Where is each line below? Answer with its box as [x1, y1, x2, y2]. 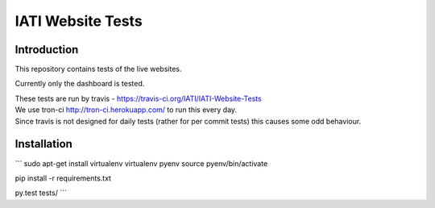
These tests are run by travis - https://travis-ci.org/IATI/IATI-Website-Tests [14, 94, 262, 103]
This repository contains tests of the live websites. [14, 64, 182, 74]
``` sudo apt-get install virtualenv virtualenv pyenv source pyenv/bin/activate [14, 158, 268, 168]
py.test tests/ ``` [14, 188, 68, 198]
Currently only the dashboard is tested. [14, 79, 145, 89]
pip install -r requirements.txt [14, 173, 112, 183]
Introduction [14, 43, 79, 56]
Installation [14, 137, 72, 151]
